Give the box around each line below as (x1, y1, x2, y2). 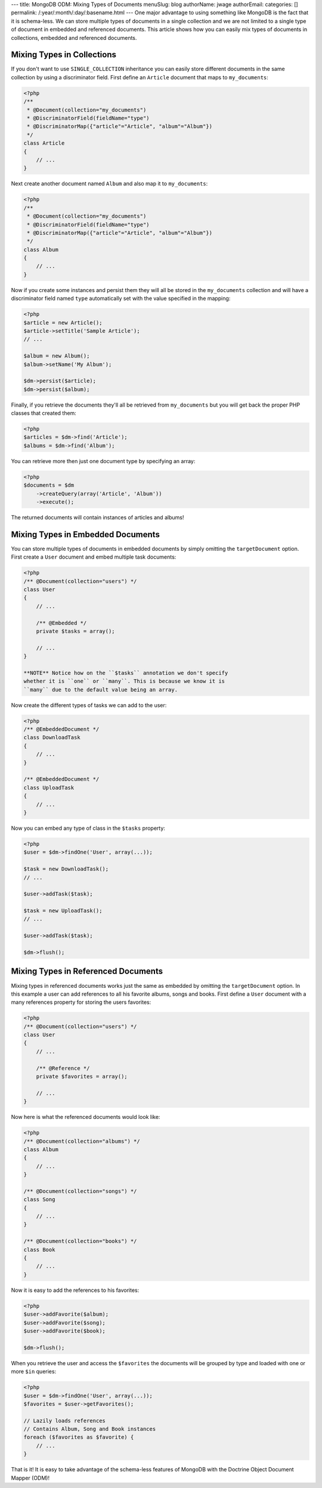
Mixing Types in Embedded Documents (11, 529, 160, 540)
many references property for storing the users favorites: (11, 999, 151, 1006)
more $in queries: (11, 1368, 57, 1375)
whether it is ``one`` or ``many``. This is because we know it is (23, 678, 225, 685)
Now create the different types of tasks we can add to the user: (11, 701, 167, 709)
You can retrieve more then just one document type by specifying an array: (11, 457, 196, 464)
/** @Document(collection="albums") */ (23, 1137, 140, 1145)
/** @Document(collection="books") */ (23, 1238, 137, 1245)
